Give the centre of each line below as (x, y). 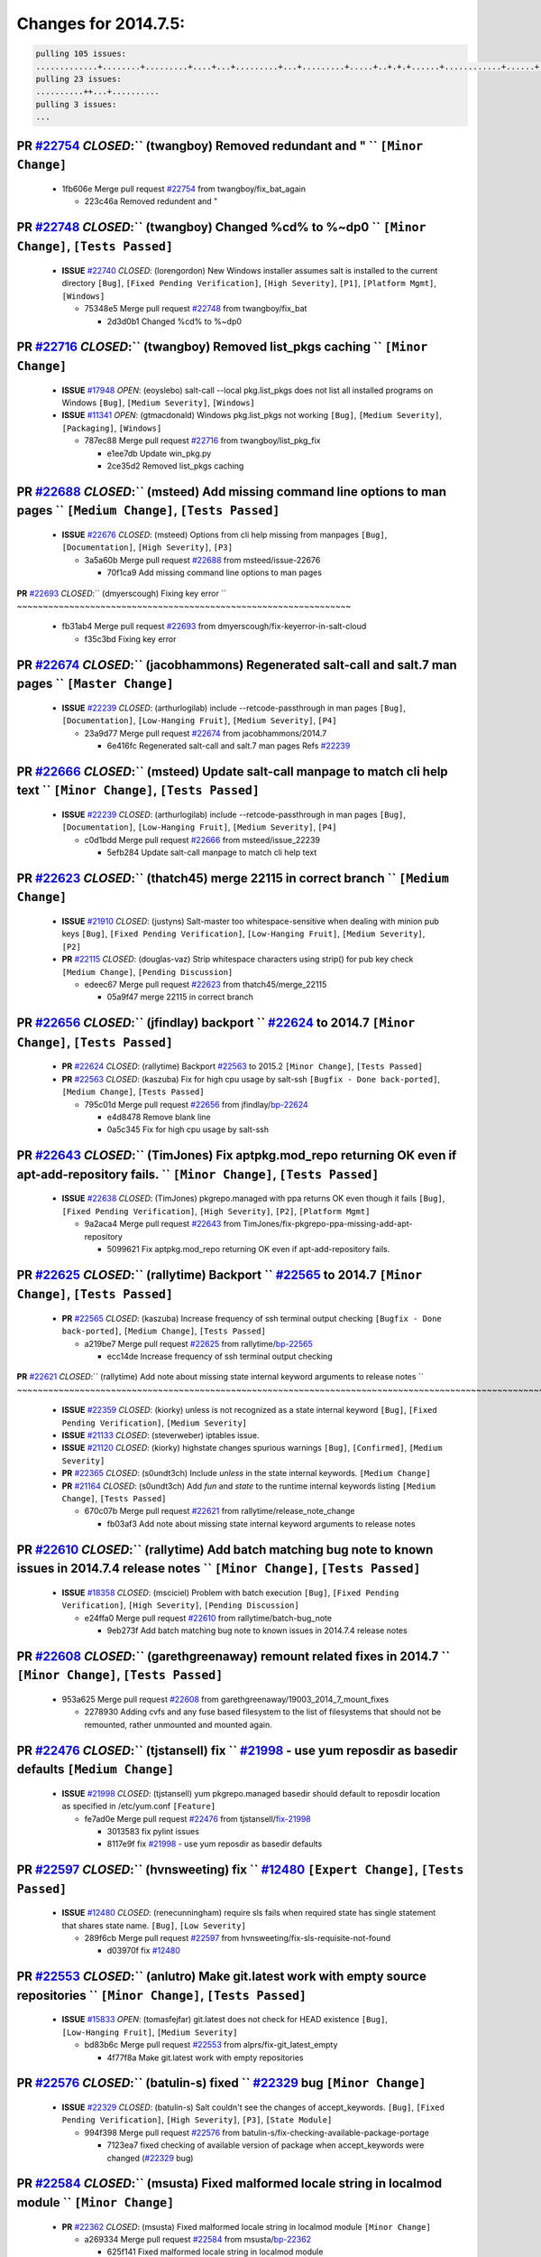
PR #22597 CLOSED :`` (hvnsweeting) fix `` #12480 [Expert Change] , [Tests (240, 1870)
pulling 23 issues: (78, 79)
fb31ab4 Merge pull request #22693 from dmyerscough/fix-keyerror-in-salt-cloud (214, 627)
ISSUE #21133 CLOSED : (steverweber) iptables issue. (160, 1435)
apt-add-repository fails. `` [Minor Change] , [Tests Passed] (198, 1174)
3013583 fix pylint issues (153, 1831)
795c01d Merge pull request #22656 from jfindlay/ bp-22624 (196, 1104)
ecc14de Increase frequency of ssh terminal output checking (220, 1356)
